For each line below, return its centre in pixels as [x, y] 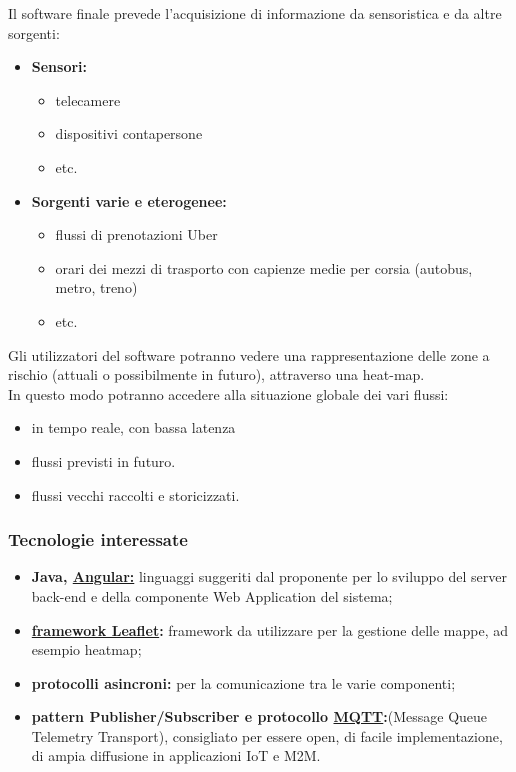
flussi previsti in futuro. [103, 460]
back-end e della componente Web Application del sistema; [212, 595]
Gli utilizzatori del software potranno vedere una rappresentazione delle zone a [249, 354]
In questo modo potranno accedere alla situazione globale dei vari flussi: [228, 393]
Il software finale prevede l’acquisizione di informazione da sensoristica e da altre [255, 13]
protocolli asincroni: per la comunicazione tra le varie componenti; [243, 682]
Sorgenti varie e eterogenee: [129, 200]
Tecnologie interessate [98, 539]
